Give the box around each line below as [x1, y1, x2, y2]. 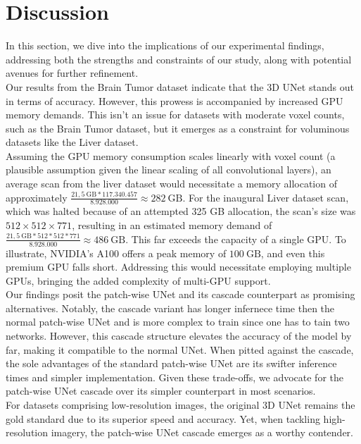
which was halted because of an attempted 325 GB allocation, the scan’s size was [6, 204, 356, 218]
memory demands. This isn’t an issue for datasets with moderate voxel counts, [6, 107, 345, 122]
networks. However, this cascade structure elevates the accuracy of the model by [6, 328, 352, 343]
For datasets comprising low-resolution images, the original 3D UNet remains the [6, 397, 355, 412]
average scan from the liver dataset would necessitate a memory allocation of [6, 176, 337, 191]
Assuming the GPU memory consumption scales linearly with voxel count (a [6, 148, 336, 163]
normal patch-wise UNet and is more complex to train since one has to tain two [6, 314, 350, 329]
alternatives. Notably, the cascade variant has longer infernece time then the [6, 300, 335, 315]
